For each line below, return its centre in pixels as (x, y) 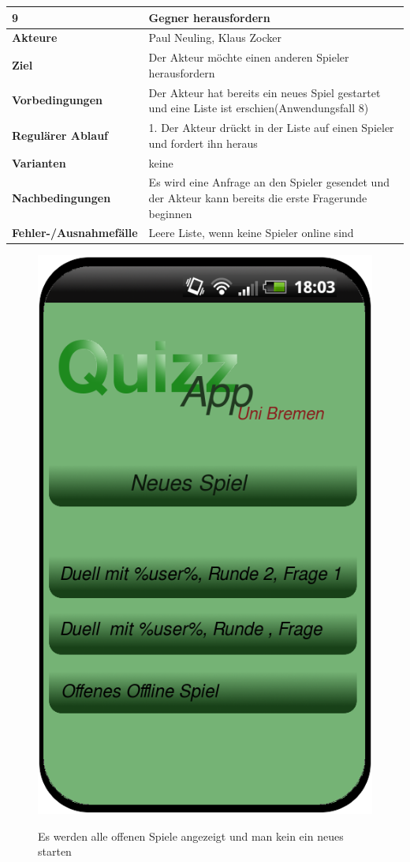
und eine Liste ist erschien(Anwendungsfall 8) (259, 108)
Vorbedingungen (57, 100)
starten (55, 851)
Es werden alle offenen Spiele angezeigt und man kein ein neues (191, 836)
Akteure (35, 38)
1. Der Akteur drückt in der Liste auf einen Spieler (271, 128)
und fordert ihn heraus (203, 143)
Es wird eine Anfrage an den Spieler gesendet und (269, 182)
